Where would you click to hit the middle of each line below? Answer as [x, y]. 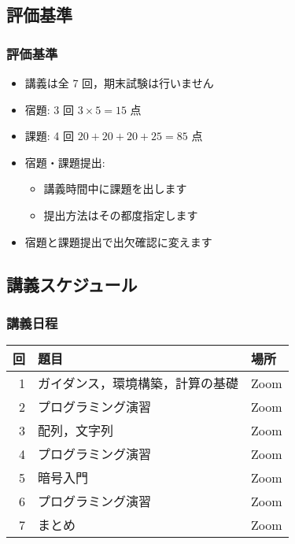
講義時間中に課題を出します [115, 189]
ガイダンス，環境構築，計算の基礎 [138, 383]
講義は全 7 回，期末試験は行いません [119, 83]
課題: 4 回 [50, 136]
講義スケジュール [72, 284]
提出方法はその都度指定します [121, 215]
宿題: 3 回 [50, 109]
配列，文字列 [76, 431]
